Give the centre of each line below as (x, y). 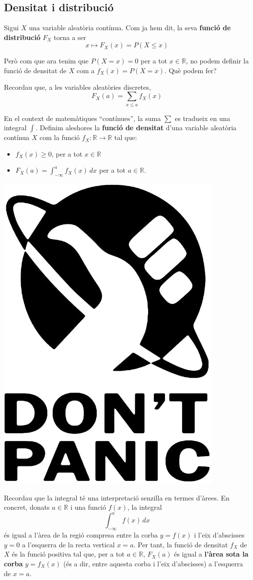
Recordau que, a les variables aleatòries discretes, (77, 87)
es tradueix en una (203, 118)
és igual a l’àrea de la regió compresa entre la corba (81, 535)
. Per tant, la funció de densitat (181, 544)
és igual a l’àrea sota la (211, 554)
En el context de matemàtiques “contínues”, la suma (83, 118)
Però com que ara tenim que (46, 61)
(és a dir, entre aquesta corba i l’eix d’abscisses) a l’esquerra (153, 563)
